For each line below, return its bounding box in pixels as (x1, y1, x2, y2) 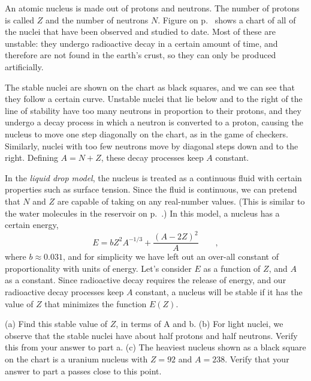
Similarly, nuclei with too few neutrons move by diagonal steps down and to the (5, 139, 298, 152)
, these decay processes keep (101, 151, 204, 164)
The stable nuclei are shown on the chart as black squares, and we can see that (5, 80, 295, 93)
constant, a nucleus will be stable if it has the (135, 286, 303, 298)
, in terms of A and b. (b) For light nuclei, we (116, 317, 283, 330)
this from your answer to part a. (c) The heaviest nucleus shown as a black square (5, 341, 306, 353)
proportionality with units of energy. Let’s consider (5, 262, 192, 274)
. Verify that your (225, 353, 289, 365)
